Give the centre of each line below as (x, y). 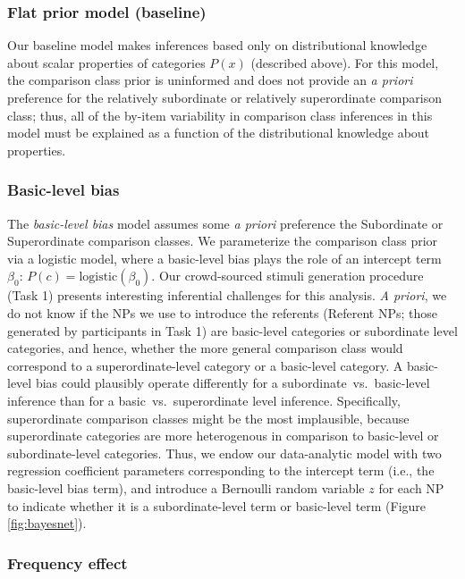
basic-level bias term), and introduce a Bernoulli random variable (186, 487)
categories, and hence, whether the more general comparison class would (205, 348)
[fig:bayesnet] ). (47, 523)
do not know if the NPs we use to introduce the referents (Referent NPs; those (222, 312)
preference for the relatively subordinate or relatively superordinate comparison (224, 97)
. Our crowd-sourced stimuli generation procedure (287, 276)
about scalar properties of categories (106, 62)
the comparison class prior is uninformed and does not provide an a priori (210, 80)
